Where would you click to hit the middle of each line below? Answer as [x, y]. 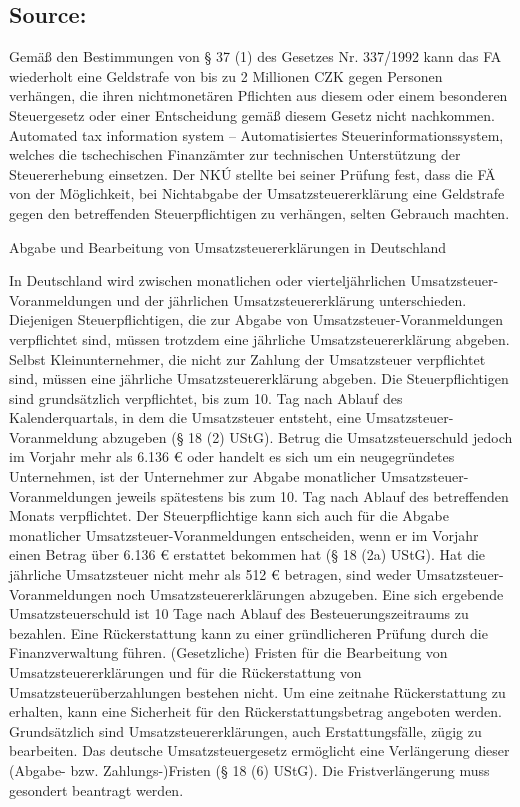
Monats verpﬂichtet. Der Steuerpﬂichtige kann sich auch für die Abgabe [229, 515]
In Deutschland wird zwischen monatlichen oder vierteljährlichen [207, 280]
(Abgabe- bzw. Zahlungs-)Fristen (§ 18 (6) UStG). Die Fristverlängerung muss [249, 769]
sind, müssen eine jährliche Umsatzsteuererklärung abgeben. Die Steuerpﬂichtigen [259, 378]
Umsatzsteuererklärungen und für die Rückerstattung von [185, 672]
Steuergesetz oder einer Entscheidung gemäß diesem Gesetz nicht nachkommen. [252, 114]
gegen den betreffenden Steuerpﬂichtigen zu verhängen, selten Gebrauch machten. [259, 212]
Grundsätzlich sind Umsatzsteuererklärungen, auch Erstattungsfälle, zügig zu [245, 730]
